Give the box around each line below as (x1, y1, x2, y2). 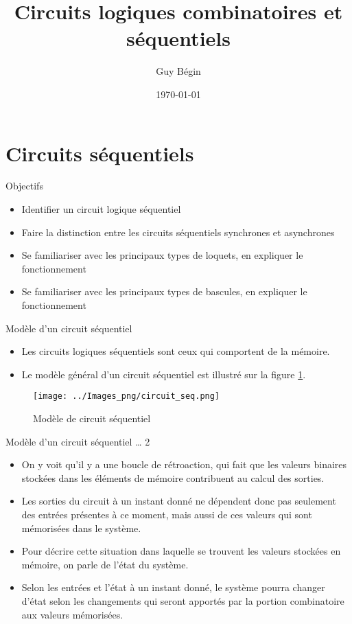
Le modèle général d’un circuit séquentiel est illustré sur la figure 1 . (21, 367, 306, 381)
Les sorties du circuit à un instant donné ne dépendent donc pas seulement (21, 494, 336, 508)
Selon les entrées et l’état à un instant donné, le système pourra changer (21, 580, 325, 594)
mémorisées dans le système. (21, 520, 141, 535)
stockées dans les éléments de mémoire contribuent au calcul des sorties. (21, 470, 325, 485)
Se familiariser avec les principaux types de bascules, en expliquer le (21, 284, 307, 299)
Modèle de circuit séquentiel (33, 411, 151, 426)
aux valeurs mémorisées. (21, 607, 124, 621)
